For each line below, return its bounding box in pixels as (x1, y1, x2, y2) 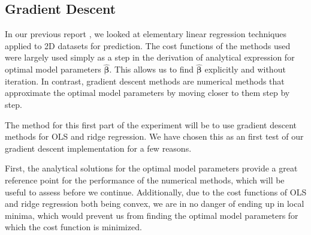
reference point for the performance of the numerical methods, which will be (5, 173, 285, 186)
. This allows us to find (109, 63, 194, 76)
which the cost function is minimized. (5, 221, 142, 233)
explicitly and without (204, 63, 286, 76)
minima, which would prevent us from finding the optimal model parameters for (5, 209, 298, 221)
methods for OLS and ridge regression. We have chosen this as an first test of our (5, 130, 304, 143)
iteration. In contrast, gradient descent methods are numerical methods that (5, 74, 285, 87)
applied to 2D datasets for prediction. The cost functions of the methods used (5, 39, 291, 52)
